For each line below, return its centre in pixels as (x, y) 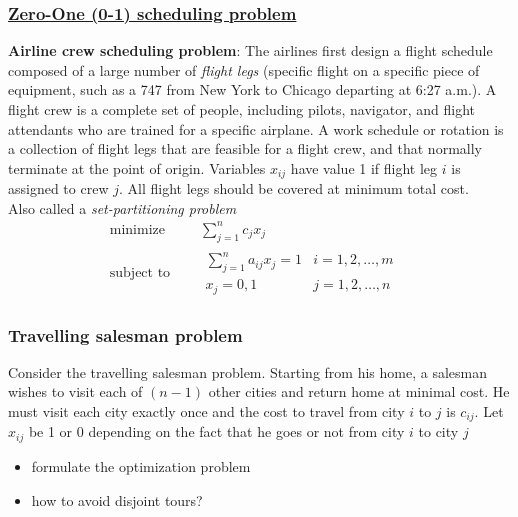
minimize (137, 229)
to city (438, 431)
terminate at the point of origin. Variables (137, 167)
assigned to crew (58, 188)
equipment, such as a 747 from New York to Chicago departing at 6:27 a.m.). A (252, 89)
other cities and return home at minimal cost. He (359, 391)
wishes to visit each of (75, 391)
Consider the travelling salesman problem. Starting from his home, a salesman (247, 371)
